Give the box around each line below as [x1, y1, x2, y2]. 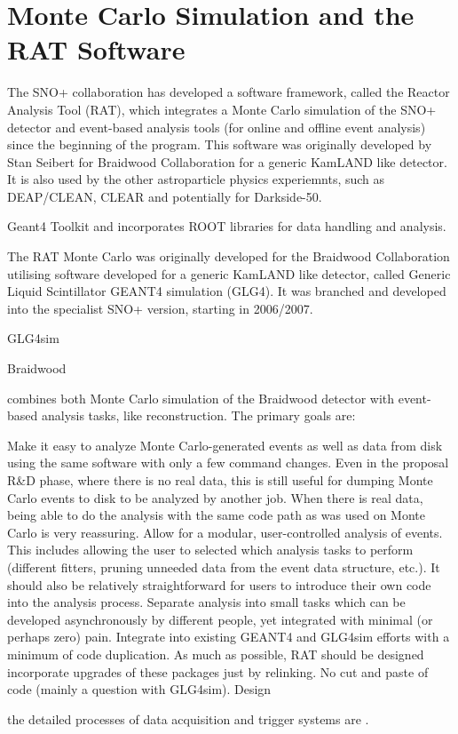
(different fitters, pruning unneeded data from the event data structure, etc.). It [7, 557, 440, 576]
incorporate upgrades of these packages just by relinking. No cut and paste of [7, 662, 429, 681]
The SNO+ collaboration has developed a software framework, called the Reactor [7, 83, 450, 101]
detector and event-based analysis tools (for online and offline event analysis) [7, 117, 426, 136]
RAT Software [7, 31, 186, 68]
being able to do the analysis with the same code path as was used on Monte [7, 506, 425, 524]
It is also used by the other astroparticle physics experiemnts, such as [7, 170, 385, 188]
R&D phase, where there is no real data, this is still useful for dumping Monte [7, 471, 433, 489]
